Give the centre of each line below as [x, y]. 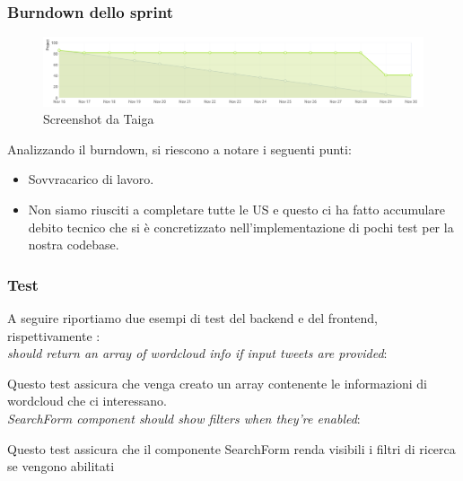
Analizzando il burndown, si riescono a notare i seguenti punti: [179, 149]
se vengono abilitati [61, 466]
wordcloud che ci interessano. [87, 401]
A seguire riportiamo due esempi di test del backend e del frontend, [192, 318]
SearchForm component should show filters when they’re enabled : [184, 418]
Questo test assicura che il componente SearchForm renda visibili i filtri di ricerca [231, 448]
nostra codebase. [74, 245]
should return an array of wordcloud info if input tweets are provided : [197, 353]
